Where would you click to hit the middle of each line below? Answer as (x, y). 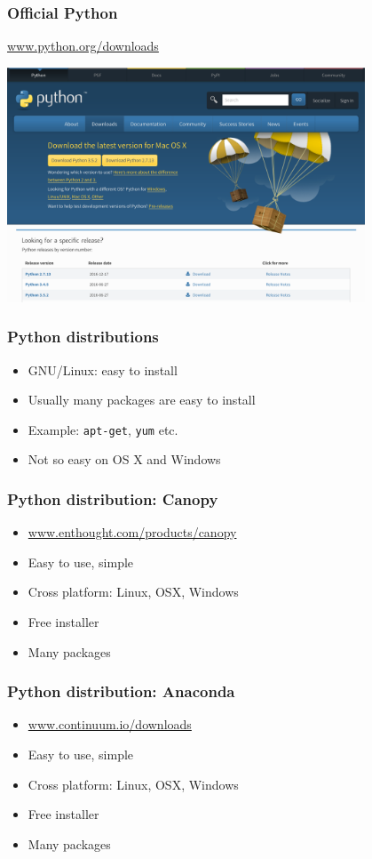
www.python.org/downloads (83, 46)
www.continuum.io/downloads (110, 724)
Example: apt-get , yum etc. (103, 429)
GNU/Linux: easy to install (103, 369)
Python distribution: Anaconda (121, 691)
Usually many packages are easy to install (142, 400)
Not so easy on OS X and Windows (124, 459)
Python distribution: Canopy (113, 498)
